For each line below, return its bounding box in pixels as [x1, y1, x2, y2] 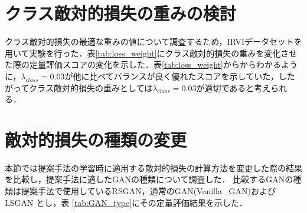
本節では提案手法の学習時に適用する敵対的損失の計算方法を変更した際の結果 [5, 161, 302, 174]
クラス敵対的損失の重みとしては [29, 81, 153, 94]
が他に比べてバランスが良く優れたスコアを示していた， [64, 69, 279, 82]
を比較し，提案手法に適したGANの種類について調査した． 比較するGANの [5, 173, 293, 185]
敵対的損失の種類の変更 [5, 127, 187, 151]
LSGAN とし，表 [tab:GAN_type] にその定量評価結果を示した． [5, 196, 247, 208]
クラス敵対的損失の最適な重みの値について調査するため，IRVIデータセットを [5, 35, 302, 48]
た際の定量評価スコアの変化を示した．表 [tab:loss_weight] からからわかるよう [5, 58, 298, 71]
